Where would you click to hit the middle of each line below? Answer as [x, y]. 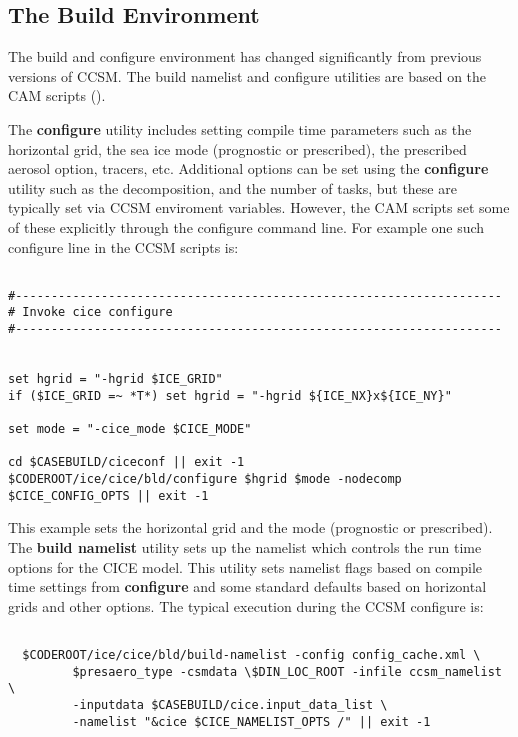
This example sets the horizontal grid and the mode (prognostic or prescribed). [250, 527]
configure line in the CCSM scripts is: [123, 246]
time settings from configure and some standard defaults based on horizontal [247, 586]
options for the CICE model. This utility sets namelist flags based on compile [245, 566]
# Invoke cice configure [90, 312]
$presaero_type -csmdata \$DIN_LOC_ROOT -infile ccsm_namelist [287, 671]
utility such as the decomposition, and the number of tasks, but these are [232, 187]
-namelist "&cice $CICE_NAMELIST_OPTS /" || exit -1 [251, 721]
